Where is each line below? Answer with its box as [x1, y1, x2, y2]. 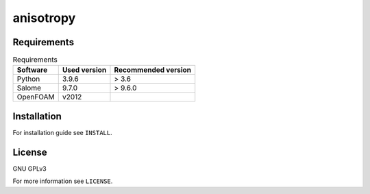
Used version [62, 65, 107, 75]
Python [16, 74, 40, 84]
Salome [16, 83, 41, 93]
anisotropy [12, 10, 76, 25]
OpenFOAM [16, 93, 55, 102]
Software [16, 65, 48, 75]
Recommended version [114, 65, 192, 75]
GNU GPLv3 [12, 165, 47, 173]
